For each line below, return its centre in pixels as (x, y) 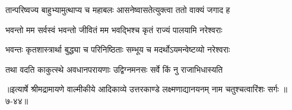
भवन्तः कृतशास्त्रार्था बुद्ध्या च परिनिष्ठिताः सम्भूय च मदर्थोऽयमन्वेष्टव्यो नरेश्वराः (118, 49)
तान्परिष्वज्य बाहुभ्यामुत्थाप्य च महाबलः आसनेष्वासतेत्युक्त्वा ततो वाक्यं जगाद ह (118, 9)
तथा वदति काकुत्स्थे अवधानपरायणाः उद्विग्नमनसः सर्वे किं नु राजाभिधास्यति (114, 69)
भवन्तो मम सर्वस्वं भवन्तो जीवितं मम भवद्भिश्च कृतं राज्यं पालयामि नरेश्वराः (114, 29)
